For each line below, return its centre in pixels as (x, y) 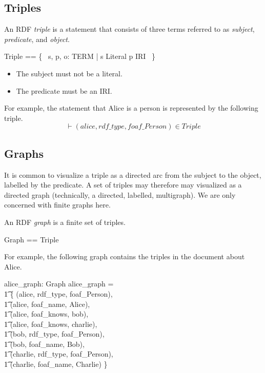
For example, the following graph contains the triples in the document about (125, 256)
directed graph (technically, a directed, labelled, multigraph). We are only (120, 194)
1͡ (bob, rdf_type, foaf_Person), (54, 334)
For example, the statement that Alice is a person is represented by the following (131, 108)
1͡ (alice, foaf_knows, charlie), (51, 324)
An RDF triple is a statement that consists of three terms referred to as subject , (129, 29)
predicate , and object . (37, 39)
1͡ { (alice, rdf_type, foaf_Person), (58, 293)
